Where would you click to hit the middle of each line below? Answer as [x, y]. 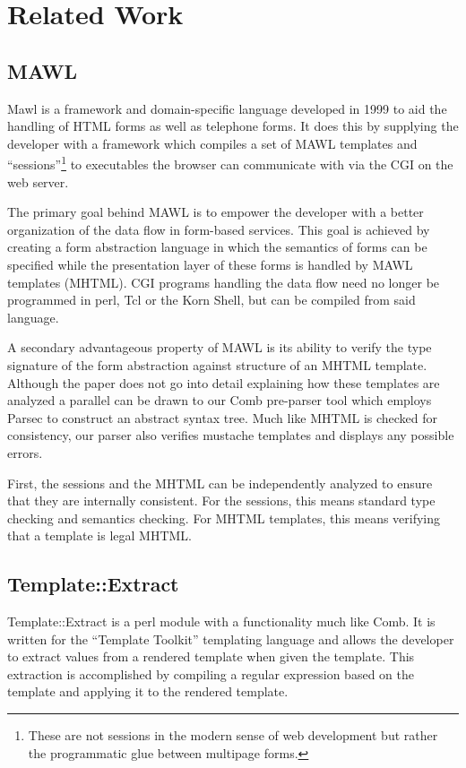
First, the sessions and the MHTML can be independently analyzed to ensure [220, 483]
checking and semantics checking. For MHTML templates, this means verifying [224, 518]
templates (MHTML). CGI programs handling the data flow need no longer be [224, 282]
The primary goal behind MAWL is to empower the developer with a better [216, 212]
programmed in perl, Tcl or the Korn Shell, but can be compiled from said [211, 300]
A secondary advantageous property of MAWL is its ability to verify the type [220, 347]
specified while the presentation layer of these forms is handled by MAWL [210, 264]
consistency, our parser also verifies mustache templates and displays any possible [231, 435]
